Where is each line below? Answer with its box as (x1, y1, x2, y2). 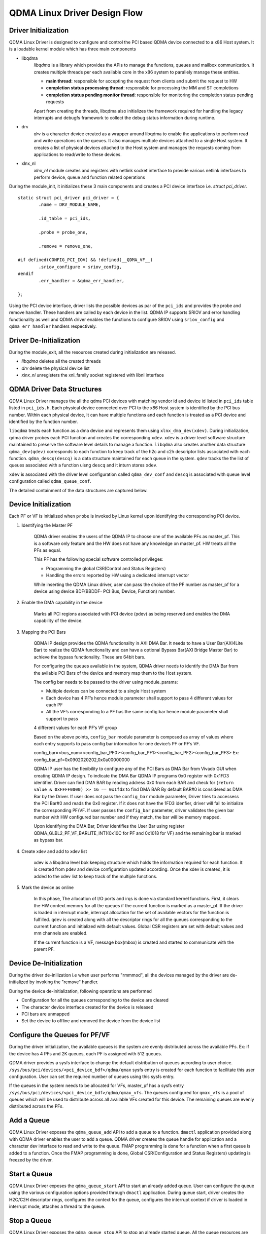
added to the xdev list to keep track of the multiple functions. (33, 873, 158, 879)
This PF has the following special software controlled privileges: (33, 556, 164, 562)
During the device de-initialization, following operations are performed (9, 988, 152, 994)
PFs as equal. (33, 547, 62, 553)
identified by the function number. (9, 419, 78, 424)
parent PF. (33, 946, 55, 952)
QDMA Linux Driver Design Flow (9, 7, 143, 18)
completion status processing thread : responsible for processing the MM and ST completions (46, 85, 239, 91)
